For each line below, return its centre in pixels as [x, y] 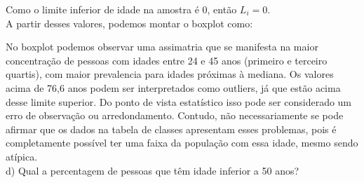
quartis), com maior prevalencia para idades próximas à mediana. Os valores [170, 74]
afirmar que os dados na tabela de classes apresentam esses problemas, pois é [171, 129]
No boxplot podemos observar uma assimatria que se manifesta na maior [162, 47]
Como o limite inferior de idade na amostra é [102, 9]
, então [222, 9]
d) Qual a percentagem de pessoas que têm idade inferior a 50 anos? [153, 170]
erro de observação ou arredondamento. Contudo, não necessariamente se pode [175, 115]
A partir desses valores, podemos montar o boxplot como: [129, 23]
